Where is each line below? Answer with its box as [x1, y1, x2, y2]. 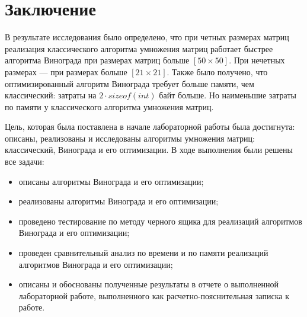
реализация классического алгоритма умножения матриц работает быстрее [5, 42, 273, 55]
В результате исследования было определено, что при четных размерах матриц [5, 31, 289, 43]
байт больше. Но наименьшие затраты [159, 89, 296, 101]
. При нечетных [229, 54, 285, 66]
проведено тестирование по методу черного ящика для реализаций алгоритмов [18, 214, 302, 227]
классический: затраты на [5, 89, 97, 101]
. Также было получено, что [167, 65, 268, 78]
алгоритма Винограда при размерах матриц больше [5, 54, 190, 66]
